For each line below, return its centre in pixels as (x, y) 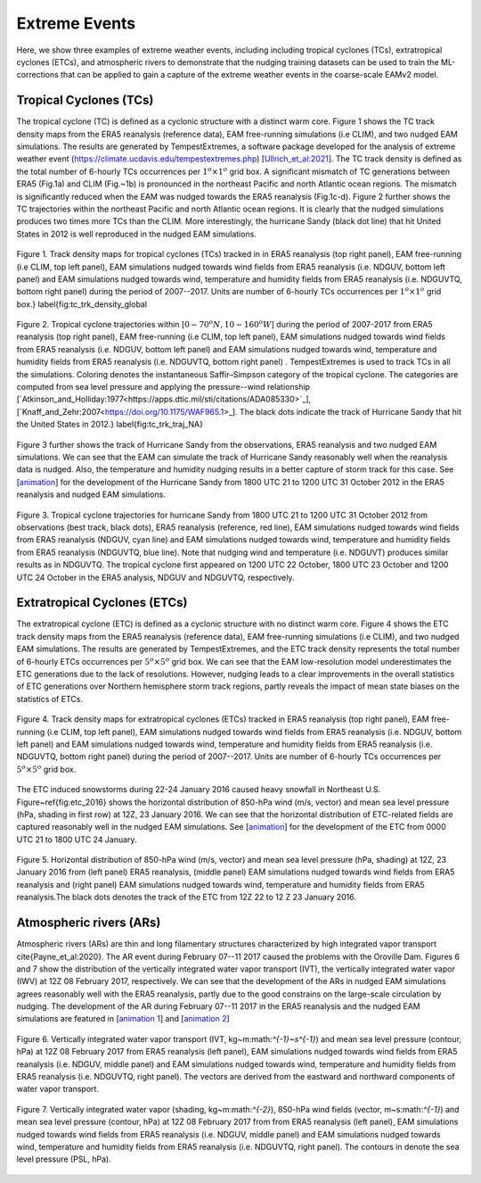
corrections (38, 75)
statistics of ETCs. (50, 699)
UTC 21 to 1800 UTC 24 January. (77, 840)
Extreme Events (76, 23)
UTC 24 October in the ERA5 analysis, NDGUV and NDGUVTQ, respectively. (155, 577)
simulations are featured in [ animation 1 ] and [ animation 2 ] (123, 1019)
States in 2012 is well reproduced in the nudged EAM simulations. (137, 234)
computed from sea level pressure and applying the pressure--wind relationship (163, 387)
